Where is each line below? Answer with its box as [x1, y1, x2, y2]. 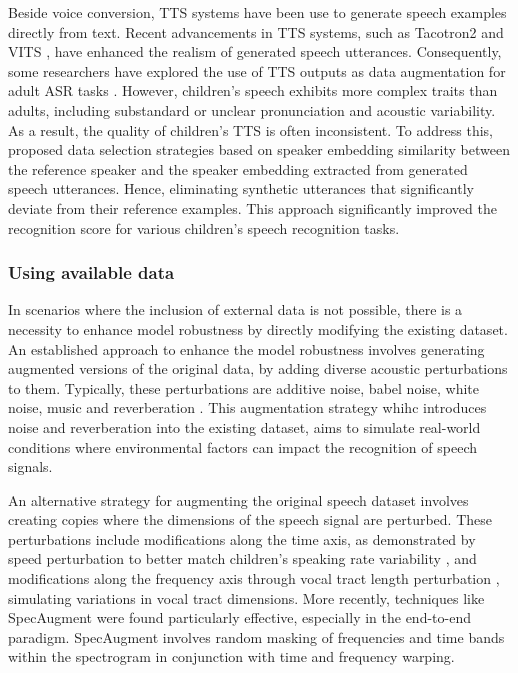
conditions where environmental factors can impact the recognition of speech [8, 436, 477, 457]
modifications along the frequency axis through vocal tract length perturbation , [8, 568, 500, 589]
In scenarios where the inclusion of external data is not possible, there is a [8, 299, 463, 320]
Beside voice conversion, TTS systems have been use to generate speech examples [8, 2, 507, 22]
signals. [8, 456, 53, 477]
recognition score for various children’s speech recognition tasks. [8, 217, 400, 238]
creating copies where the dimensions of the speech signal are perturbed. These [8, 509, 493, 530]
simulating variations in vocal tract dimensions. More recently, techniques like [8, 587, 485, 608]
